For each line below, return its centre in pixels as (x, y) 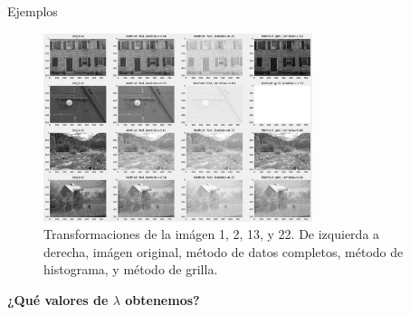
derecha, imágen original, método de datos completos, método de (224, 251)
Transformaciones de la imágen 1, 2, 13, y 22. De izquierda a (212, 234)
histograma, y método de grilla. (131, 269)
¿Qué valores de (58, 300)
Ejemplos (33, 11)
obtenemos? (162, 300)
